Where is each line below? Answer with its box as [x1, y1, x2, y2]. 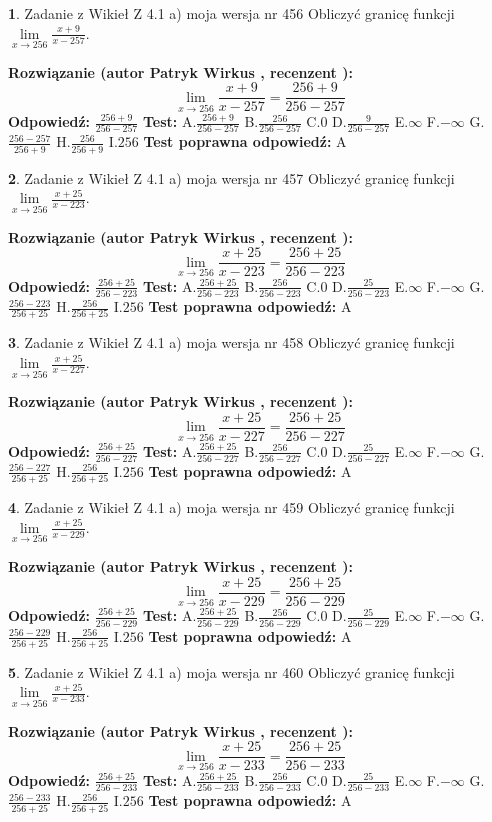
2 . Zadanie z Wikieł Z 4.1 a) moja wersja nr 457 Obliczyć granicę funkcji [8, 167, 455, 188]
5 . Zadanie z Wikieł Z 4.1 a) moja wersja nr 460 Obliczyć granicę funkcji [8, 661, 455, 682]
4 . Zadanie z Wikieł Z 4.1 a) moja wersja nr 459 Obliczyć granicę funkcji [8, 497, 455, 518]
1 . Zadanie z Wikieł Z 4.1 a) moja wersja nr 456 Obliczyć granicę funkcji [8, 3, 455, 23]
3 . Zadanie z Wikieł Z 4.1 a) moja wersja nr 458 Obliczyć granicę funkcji [8, 332, 455, 353]
